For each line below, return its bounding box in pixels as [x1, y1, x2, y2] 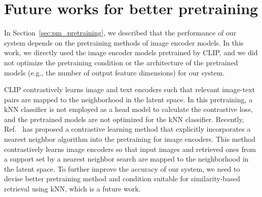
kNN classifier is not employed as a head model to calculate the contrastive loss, [4, 104, 253, 114]
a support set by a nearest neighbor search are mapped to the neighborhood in [4, 153, 249, 164]
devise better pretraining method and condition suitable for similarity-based [4, 173, 240, 184]
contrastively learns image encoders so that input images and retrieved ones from [4, 143, 256, 154]
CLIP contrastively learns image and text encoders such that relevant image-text [4, 84, 255, 95]
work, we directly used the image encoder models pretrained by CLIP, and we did [4, 47, 258, 58]
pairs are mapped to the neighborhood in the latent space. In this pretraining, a [4, 94, 253, 104]
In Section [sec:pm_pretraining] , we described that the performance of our [4, 27, 237, 38]
